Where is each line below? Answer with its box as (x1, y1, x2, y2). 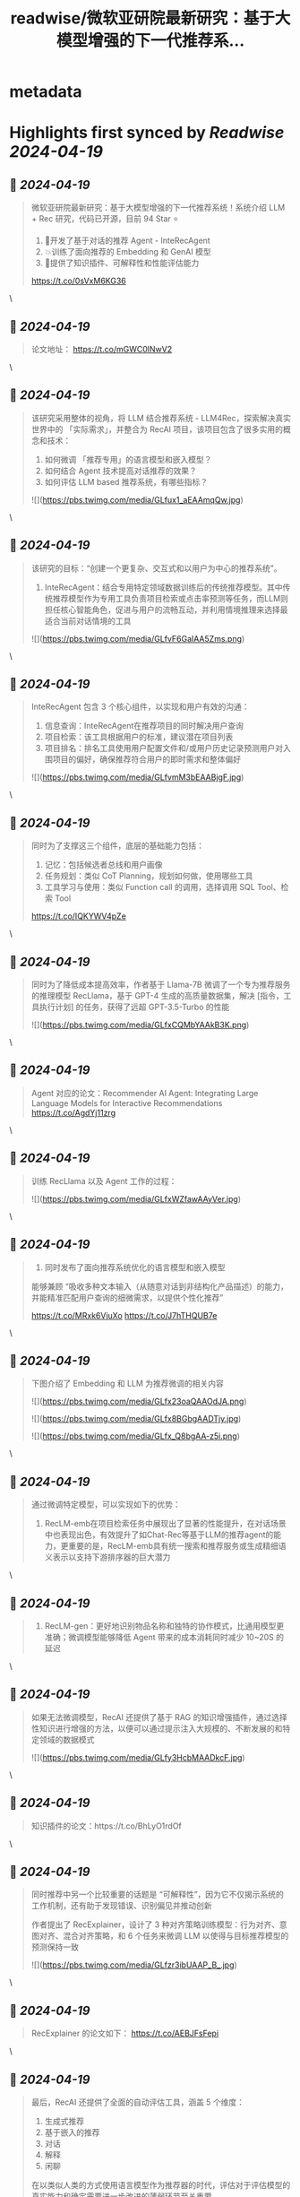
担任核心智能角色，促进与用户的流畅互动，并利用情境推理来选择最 (44, 604, 288, 615)
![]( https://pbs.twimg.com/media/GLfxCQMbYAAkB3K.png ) (30, 1019, 250, 1031)
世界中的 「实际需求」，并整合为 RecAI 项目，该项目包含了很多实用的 (30, 423, 284, 435)
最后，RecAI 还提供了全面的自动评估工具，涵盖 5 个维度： (30, 2097, 244, 2107)
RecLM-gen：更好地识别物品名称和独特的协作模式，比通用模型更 (44, 1620, 285, 1631)
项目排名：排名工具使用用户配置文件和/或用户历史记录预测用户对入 (44, 743, 291, 754)
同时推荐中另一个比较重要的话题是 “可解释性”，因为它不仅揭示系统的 (30, 1889, 285, 1900)
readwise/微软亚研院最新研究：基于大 (10, 8, 291, 29)
